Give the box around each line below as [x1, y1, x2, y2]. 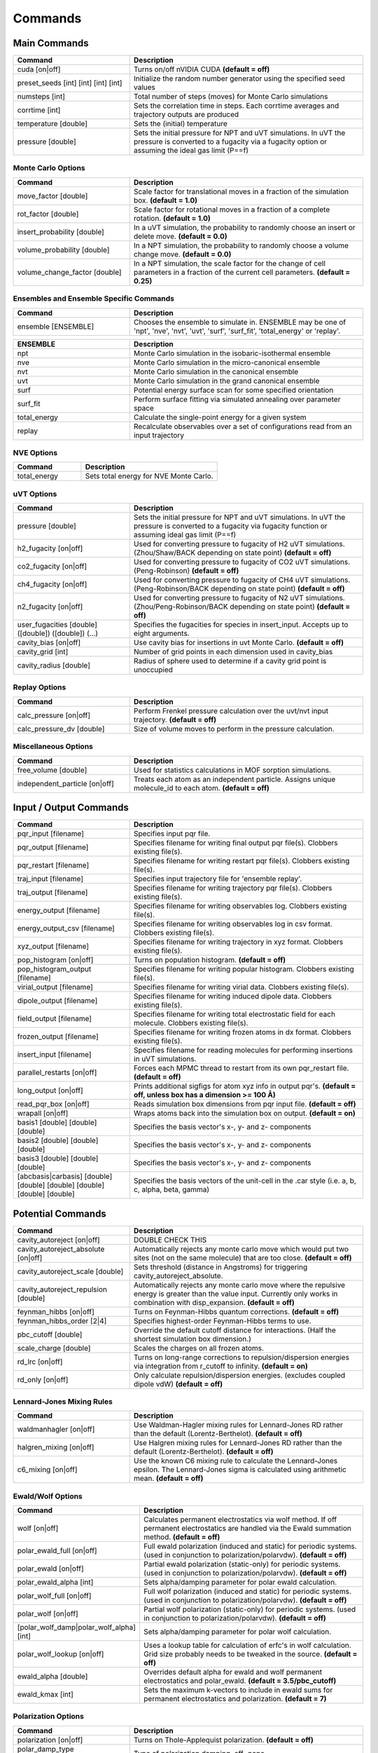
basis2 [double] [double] [17, 1136, 99, 1146]
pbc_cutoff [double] [17, 1329, 83, 1339]
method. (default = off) [143, 1532, 220, 1542]
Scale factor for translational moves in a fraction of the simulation [133, 187, 349, 196]
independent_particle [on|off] [17, 778, 115, 788]
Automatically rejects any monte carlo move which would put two [133, 1244, 349, 1254]
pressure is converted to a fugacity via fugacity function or [133, 521, 328, 531]
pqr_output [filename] [17, 842, 89, 852]
